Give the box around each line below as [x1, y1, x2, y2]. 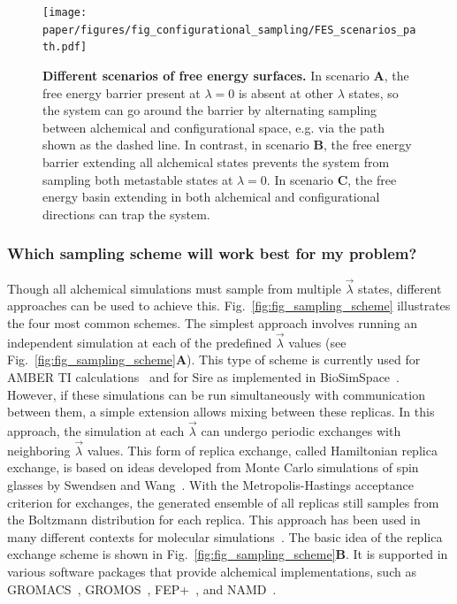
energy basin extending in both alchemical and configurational [42, 187, 380, 206]
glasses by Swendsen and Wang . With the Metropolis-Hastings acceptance [7, 475, 414, 493]
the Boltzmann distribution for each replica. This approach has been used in [7, 510, 421, 529]
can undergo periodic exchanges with [201, 421, 401, 440]
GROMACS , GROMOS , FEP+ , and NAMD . [7, 579, 277, 598]
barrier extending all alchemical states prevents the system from [42, 152, 390, 171]
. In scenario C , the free [266, 170, 397, 188]
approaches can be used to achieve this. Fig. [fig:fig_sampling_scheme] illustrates [7, 296, 451, 315]
